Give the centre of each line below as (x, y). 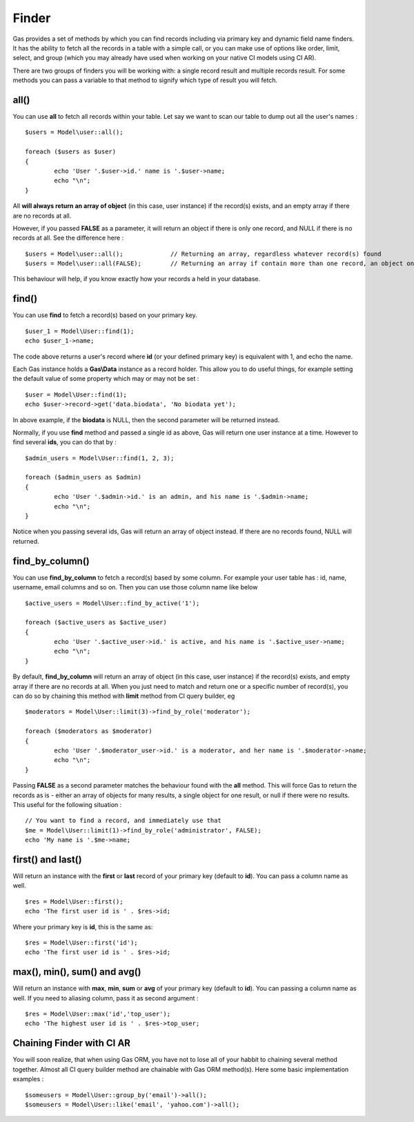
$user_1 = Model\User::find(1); (80, 331)
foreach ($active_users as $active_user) (96, 622)
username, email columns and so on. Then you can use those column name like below (135, 587)
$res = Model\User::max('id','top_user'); (98, 1014)
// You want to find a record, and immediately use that (124, 821)
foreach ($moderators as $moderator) (89, 731)
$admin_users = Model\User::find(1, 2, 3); (100, 458)
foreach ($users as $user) (71, 152)
